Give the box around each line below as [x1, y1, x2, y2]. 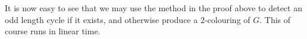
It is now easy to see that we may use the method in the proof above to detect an [5, 2, 302, 14]
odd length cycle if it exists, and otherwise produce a [5, 13, 198, 25]
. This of [259, 13, 291, 25]
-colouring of [204, 13, 250, 25]
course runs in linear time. [5, 25, 101, 37]
